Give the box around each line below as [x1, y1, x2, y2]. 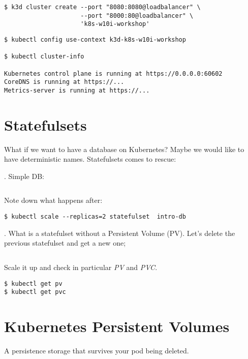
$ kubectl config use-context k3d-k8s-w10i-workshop [4, 36, 186, 43]
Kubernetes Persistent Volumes [4, 316, 230, 336]
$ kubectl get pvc [4, 288, 66, 296]
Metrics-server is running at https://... [4, 86, 150, 94]
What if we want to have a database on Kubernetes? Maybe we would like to [4, 143, 244, 154]
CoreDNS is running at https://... [4, 78, 125, 86]
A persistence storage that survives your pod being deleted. [4, 345, 189, 355]
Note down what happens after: [4, 195, 103, 205]
